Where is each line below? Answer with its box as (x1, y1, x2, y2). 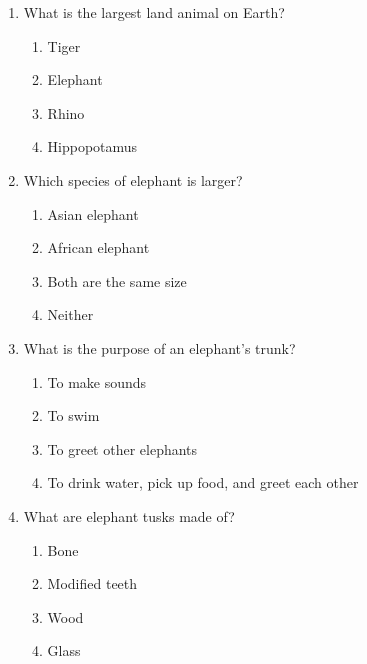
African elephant (47, 237, 150, 258)
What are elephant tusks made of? (23, 505, 235, 526)
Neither (47, 304, 94, 325)
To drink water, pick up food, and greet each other (47, 472, 359, 493)
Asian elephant (47, 203, 139, 224)
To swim (47, 405, 100, 426)
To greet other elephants (47, 438, 198, 459)
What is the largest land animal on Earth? (23, 2, 285, 22)
